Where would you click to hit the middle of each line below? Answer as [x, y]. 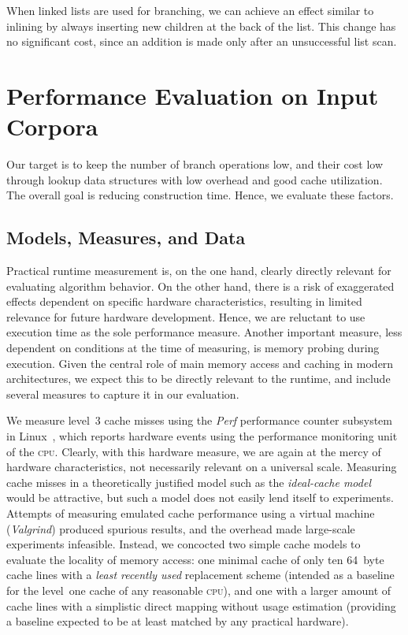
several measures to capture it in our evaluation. [123, 394]
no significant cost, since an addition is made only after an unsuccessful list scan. [202, 41]
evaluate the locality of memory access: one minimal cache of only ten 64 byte [195, 559]
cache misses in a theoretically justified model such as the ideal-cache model [189, 482]
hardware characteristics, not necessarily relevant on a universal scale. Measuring [202, 467]
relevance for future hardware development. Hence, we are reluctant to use [186, 316]
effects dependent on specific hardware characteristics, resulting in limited [184, 301]
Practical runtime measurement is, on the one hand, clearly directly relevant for [199, 271]
